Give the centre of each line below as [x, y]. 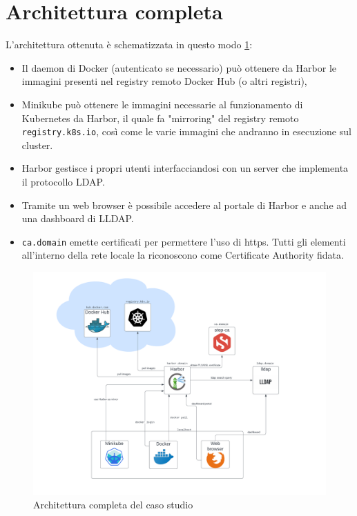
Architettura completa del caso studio [113, 505]
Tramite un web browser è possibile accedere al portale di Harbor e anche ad [184, 205]
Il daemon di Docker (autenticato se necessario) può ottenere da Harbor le [179, 67]
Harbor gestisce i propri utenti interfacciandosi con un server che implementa [185, 168]
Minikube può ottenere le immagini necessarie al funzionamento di [162, 104]
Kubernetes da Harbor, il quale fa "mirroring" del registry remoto [160, 118]
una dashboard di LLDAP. [78, 218]
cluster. [37, 145]
